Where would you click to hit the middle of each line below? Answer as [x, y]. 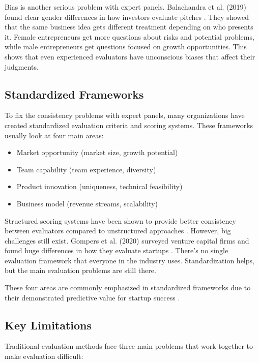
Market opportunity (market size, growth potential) [97, 152]
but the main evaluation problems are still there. [80, 270]
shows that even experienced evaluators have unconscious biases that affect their [130, 56]
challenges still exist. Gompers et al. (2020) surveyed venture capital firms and [127, 240]
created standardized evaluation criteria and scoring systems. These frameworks [129, 125]
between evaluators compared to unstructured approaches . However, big [118, 231]
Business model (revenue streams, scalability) [87, 203]
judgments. [22, 66]
